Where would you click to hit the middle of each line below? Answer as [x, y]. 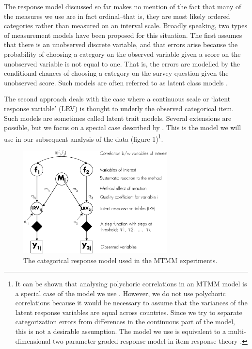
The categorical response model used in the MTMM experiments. [120, 260]
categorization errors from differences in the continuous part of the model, [125, 322]
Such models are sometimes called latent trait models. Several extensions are [118, 118]
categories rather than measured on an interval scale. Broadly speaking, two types [126, 25]
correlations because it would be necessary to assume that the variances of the [131, 303]
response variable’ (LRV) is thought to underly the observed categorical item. [119, 108]
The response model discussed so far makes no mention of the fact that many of [123, 6]
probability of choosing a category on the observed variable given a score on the [122, 54]
